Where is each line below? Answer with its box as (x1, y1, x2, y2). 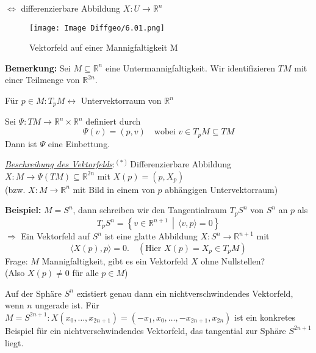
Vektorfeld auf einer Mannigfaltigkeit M (29, 41, 178, 54)
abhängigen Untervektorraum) (165, 183, 278, 195)
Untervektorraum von (81, 94, 162, 107)
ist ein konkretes (234, 310, 296, 323)
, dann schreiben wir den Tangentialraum (73, 203, 227, 216)
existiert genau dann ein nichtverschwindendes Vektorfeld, (76, 286, 293, 299)
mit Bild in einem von (73, 183, 155, 195)
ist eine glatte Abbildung (104, 230, 198, 242)
